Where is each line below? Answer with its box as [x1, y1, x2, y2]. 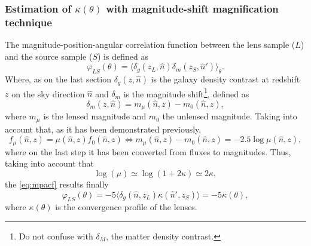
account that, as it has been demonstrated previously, [5, 122, 202, 135]
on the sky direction [11, 87, 85, 100]
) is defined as [97, 50, 148, 62]
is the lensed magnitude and [43, 110, 147, 122]
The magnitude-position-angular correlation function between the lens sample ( [5, 38, 295, 51]
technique [5, 14, 52, 29]
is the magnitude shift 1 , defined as [123, 85, 249, 100]
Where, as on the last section [5, 73, 111, 85]
